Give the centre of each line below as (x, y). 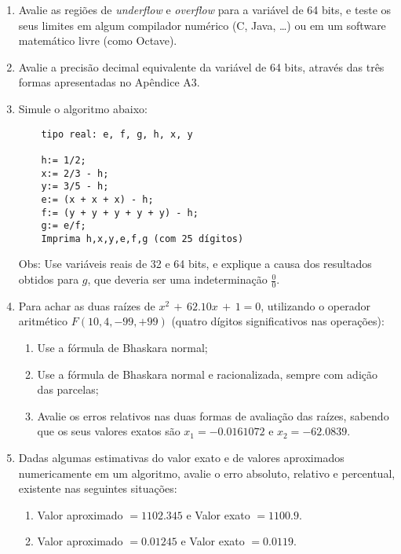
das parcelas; (68, 389)
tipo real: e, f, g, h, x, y (117, 134)
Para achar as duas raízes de (87, 305)
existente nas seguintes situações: (98, 488)
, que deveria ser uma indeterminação (177, 279)
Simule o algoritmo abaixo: (83, 108)
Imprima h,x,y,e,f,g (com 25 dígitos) (142, 238)
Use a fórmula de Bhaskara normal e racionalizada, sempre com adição (208, 374)
